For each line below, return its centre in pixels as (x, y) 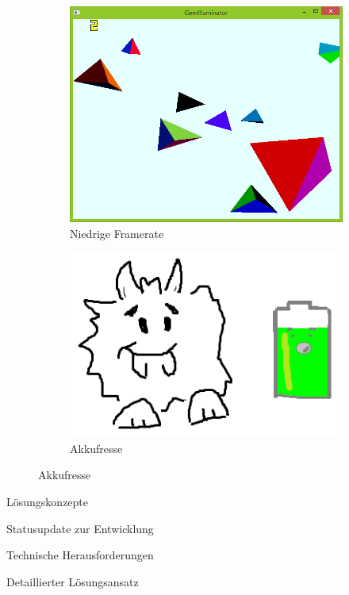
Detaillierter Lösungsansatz (73, 581)
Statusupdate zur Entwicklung (80, 528)
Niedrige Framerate (117, 233)
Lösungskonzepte (48, 501)
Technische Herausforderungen (80, 555)
